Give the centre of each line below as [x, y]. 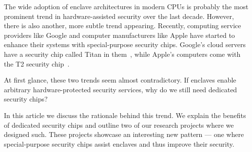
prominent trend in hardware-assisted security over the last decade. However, [119, 16]
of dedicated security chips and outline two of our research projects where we [119, 125]
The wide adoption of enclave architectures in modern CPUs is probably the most [126, 6]
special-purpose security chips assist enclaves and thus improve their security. [119, 144]
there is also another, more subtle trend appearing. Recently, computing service [123, 25]
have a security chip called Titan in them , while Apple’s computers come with [122, 54]
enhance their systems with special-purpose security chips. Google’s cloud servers [125, 44]
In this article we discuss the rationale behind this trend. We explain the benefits [125, 115]
